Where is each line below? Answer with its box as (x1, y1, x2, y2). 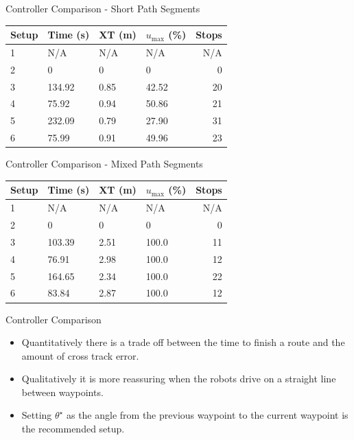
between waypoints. (21, 384, 104, 399)
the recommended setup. (21, 421, 125, 436)
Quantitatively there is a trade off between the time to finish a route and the (21, 335, 345, 349)
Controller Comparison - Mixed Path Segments (5, 157, 203, 171)
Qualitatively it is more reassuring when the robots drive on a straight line (21, 371, 336, 386)
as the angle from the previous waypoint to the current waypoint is (66, 408, 349, 422)
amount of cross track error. (21, 348, 139, 362)
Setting (21, 408, 52, 422)
